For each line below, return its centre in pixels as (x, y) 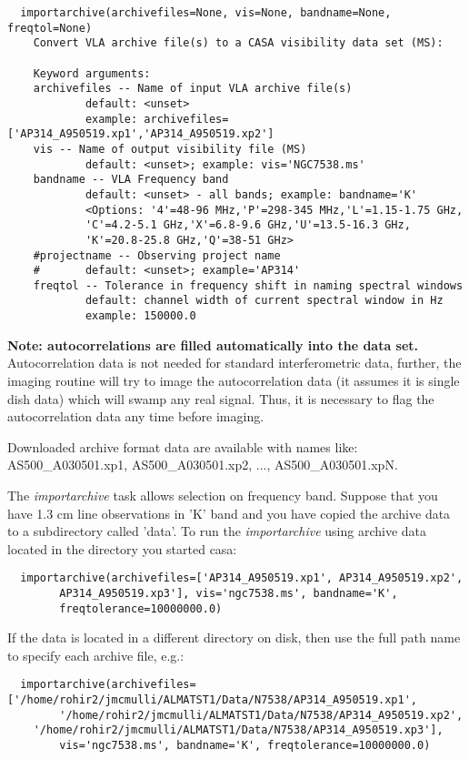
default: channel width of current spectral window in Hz (264, 301)
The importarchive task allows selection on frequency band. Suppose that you (223, 495)
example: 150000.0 (140, 316)
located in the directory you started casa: (122, 548)
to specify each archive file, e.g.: (96, 655)
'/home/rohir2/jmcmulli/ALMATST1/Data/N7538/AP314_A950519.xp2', (261, 715)
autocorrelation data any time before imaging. (136, 416)
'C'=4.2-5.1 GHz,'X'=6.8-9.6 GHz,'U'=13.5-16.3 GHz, (248, 225)
